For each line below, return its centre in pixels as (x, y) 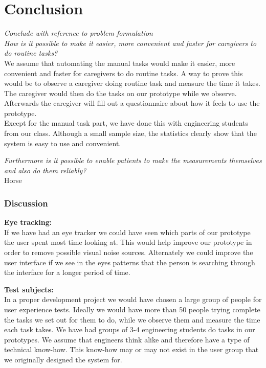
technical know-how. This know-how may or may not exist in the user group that (131, 349)
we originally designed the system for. (63, 359)
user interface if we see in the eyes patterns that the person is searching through (130, 262)
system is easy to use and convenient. (63, 143)
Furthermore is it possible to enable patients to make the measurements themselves (133, 160)
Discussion (26, 203)
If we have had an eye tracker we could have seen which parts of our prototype (127, 232)
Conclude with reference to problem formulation (79, 33)
